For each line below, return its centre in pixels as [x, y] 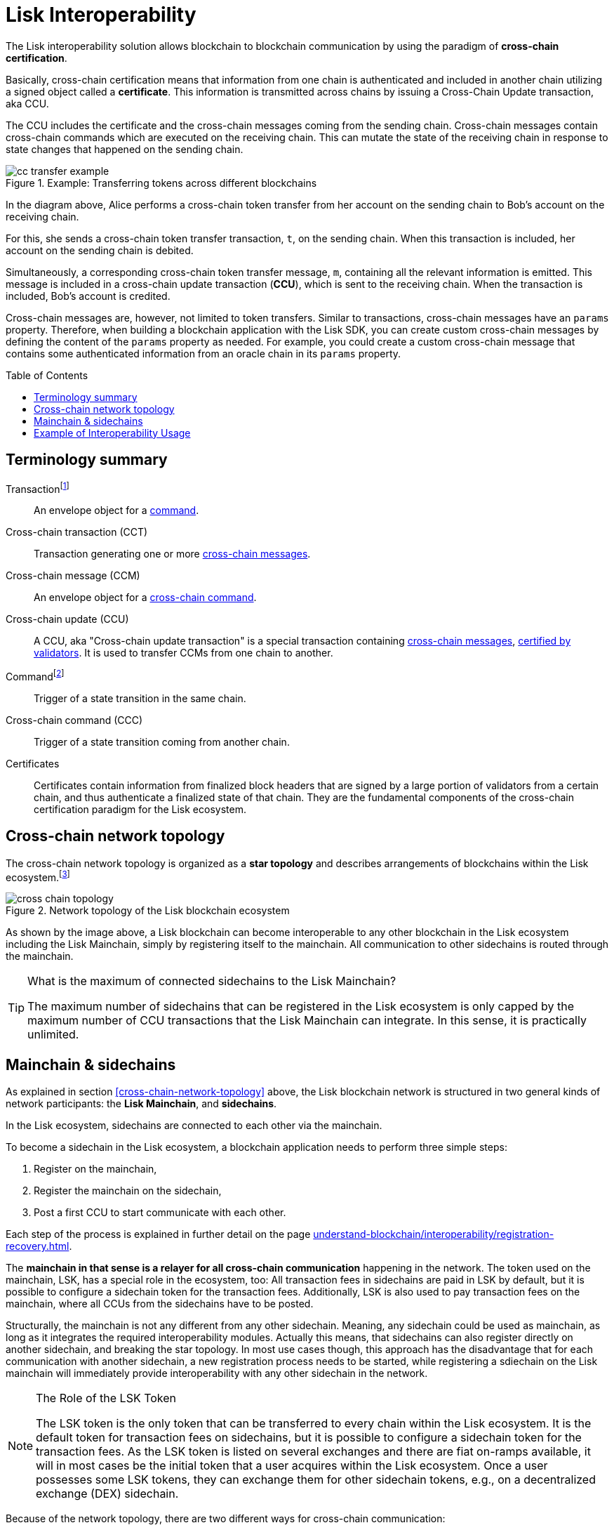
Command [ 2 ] [35, 675]
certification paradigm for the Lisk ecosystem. [140, 809]
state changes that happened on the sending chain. [125, 149]
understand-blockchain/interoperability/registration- [434, 1234]
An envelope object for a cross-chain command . [145, 598]
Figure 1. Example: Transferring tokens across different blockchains [161, 183]
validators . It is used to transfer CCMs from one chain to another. [183, 653]
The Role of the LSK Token [106, 1398]
